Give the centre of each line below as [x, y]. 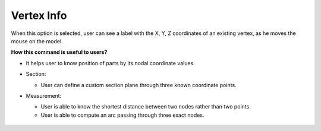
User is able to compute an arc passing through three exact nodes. [122, 115]
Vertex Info [39, 15]
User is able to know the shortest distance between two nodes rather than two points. [146, 107]
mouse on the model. [37, 41]
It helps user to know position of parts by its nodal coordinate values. [111, 63]
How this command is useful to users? [59, 52]
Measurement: [44, 95]
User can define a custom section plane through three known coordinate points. [139, 85]
